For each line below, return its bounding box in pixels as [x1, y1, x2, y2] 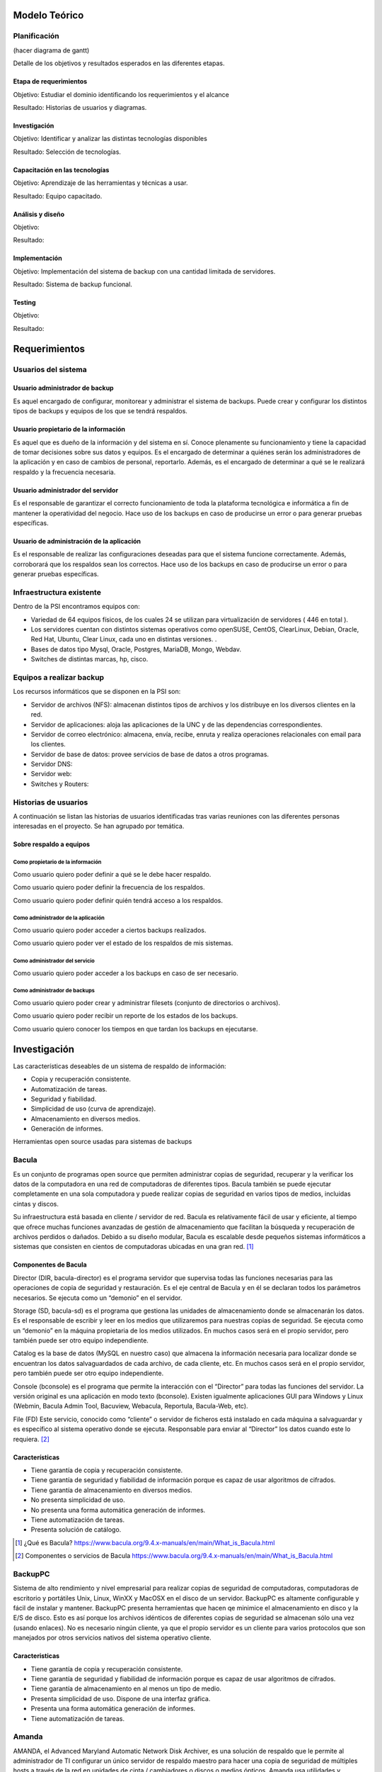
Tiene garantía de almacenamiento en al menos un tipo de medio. [30, 1684, 222, 1693]
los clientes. [30, 740, 66, 748]
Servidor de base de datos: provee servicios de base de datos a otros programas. [30, 750, 269, 758]
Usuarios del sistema [13, 364, 88, 374]
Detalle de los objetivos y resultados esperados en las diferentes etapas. [13, 59, 225, 67]
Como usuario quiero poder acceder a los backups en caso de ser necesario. [13, 968, 238, 977]
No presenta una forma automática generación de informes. [30, 1505, 206, 1514]
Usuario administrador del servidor [13, 486, 119, 494]
